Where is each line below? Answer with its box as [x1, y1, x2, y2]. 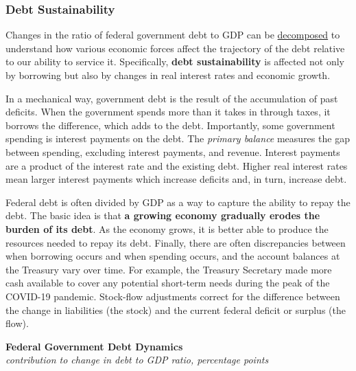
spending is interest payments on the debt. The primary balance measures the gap [5, 131, 350, 146]
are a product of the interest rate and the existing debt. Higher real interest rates [5, 158, 348, 172]
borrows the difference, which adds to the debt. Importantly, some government [5, 117, 335, 132]
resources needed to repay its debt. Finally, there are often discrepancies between [5, 235, 346, 249]
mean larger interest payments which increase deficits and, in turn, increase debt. [5, 172, 347, 186]
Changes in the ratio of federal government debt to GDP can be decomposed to [5, 27, 340, 42]
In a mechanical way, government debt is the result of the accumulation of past [5, 91, 338, 105]
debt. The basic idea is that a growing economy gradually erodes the [5, 208, 320, 223]
